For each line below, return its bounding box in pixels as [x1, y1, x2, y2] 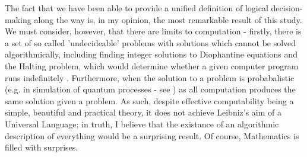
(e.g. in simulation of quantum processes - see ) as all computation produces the [5, 83, 296, 95]
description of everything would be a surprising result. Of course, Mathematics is [5, 129, 299, 142]
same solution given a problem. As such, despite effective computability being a [5, 94, 294, 107]
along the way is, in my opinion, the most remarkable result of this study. [34, 13, 302, 25]
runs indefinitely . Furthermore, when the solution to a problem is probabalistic [5, 71, 295, 84]
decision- [271, 2, 303, 14]
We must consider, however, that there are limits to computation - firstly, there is [5, 25, 302, 37]
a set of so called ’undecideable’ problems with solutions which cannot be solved [5, 36, 296, 49]
